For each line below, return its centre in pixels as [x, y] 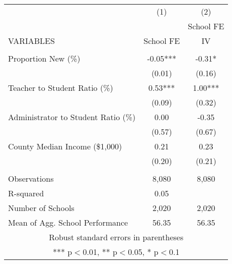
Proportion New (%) [44, 58]
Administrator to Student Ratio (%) [72, 117]
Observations [31, 178]
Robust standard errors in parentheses [116, 237]
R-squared [26, 193]
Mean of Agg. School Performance [68, 222]
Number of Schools [41, 208]
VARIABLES [31, 41]
